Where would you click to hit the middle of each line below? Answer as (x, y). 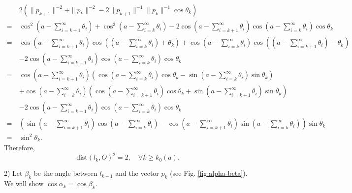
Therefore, (19, 148)
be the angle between (65, 173)
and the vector (137, 173)
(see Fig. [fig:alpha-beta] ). (209, 173)
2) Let (13, 173)
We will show (24, 183)
